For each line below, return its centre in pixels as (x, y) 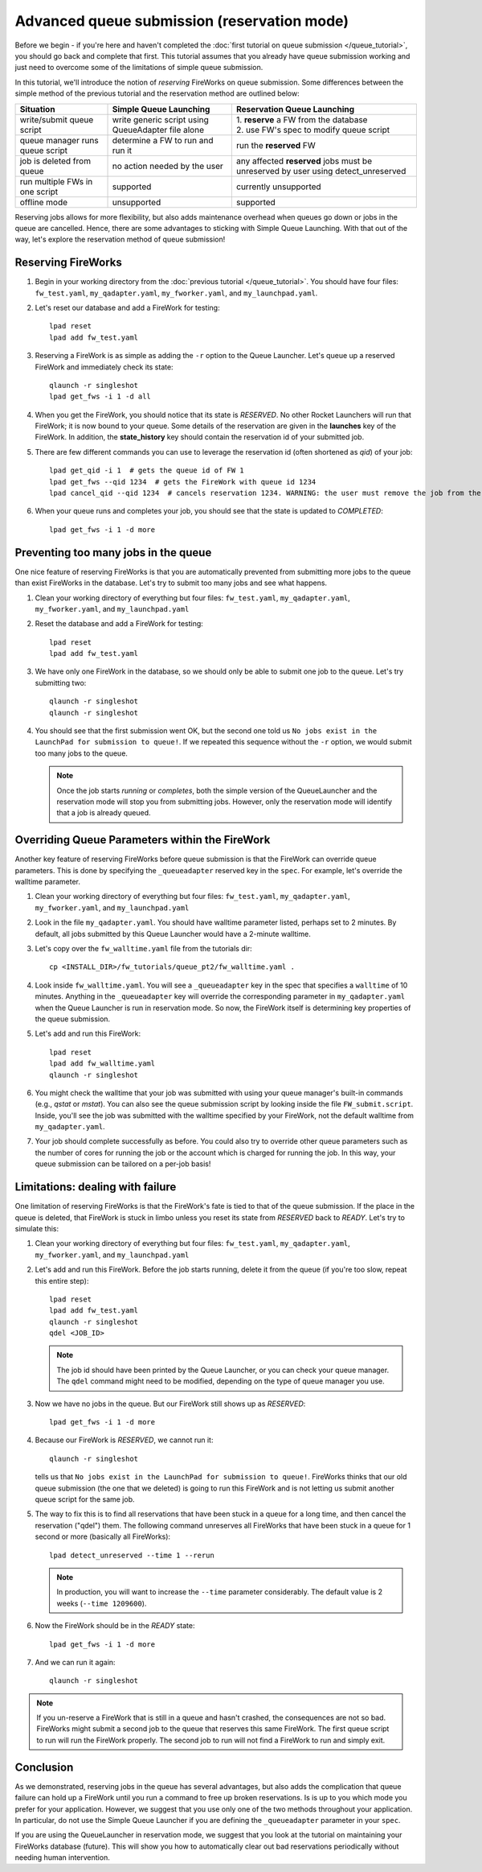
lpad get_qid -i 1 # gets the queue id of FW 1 (147, 470)
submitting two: (61, 682)
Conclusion (44, 1767)
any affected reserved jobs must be (304, 161)
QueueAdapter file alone (158, 130)
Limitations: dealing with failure (96, 1187)
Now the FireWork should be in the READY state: (115, 1626)
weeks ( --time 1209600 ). (102, 1603)
